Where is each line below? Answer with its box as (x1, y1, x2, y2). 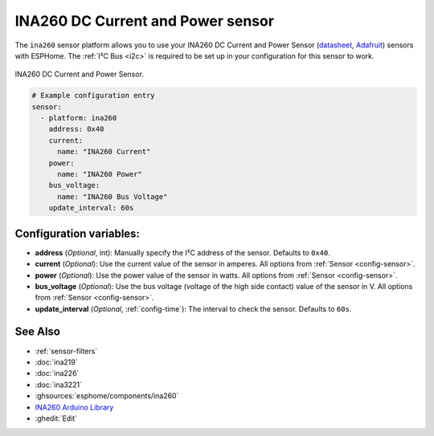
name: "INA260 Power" (57, 169, 142, 179)
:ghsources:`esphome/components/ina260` (35, 391, 179, 401)
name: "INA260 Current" (57, 147, 151, 157)
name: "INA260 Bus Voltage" (57, 192, 168, 201)
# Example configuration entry (31, 91, 156, 100)
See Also (14, 325, 60, 339)
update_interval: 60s (48, 203, 134, 213)
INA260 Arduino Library (35, 402, 114, 412)
